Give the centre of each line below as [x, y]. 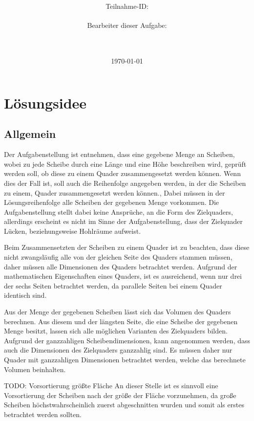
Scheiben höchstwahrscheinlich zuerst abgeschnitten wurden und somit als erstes [124, 405]
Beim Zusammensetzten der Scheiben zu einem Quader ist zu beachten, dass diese [127, 247]
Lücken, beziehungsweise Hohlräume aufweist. [73, 231]
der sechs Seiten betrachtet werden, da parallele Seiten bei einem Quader [113, 285]
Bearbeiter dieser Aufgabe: [127, 25]
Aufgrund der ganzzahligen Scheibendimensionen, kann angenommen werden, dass [127, 340]
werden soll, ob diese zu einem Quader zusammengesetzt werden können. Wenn [122, 173]
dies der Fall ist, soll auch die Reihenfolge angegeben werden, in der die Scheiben [125, 183]
